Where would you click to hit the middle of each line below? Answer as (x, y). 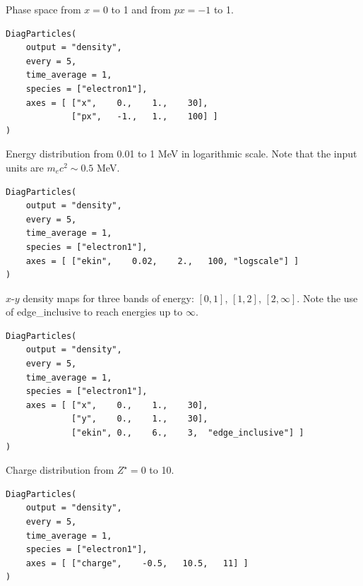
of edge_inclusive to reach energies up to (94, 312)
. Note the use (327, 298)
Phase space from (43, 9)
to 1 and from (141, 9)
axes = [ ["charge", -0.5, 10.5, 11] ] (137, 563)
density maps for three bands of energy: (108, 298)
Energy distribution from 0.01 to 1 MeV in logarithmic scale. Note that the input (181, 154)
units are (25, 167)
